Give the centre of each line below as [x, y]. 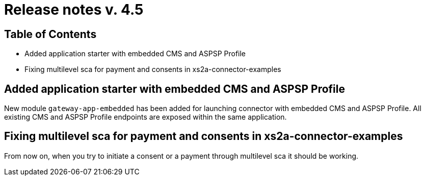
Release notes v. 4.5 [74, 10]
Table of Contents [50, 34]
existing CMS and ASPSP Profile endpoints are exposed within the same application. [145, 117]
